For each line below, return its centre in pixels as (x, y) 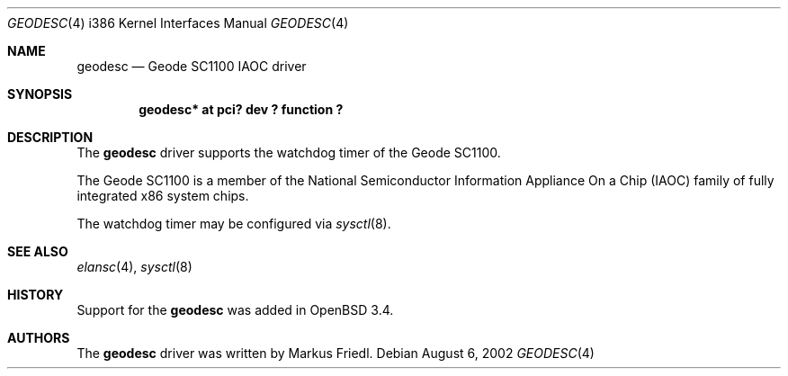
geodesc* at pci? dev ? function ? (241, 109)
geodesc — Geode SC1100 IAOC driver (192, 66)
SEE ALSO (38, 251)
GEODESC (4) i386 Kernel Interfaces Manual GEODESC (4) (178, 23)
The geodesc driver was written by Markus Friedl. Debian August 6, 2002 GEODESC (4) (336, 353)
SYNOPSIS (40, 94)
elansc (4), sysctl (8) (134, 267)
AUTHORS (39, 338)
